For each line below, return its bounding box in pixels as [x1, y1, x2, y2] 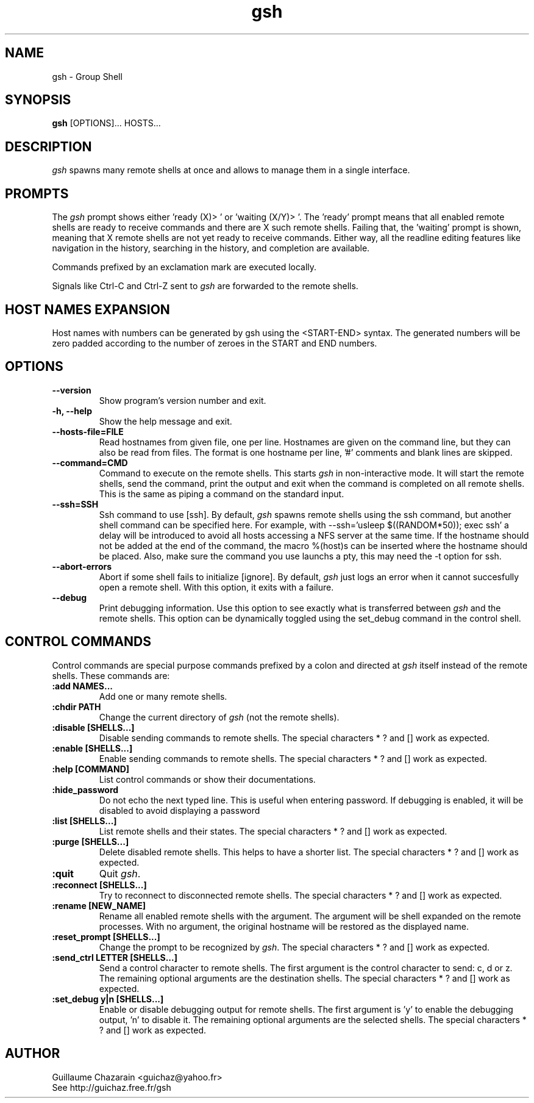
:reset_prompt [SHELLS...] [52, 931, 160, 942]
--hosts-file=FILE [52, 426, 124, 437]
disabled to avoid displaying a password [99, 805, 260, 816]
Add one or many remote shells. [99, 691, 227, 702]
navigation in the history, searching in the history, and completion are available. [52, 243, 370, 254]
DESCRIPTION [5, 138, 92, 154]
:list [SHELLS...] [52, 815, 117, 826]
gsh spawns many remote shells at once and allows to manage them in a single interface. [52, 165, 410, 176]
